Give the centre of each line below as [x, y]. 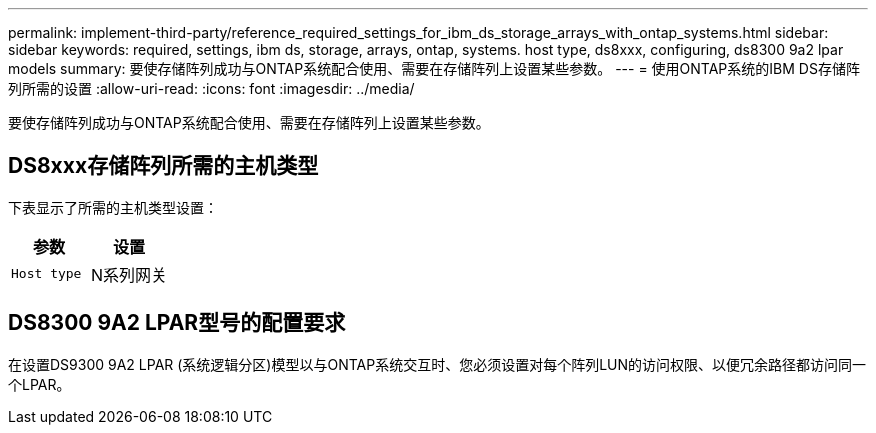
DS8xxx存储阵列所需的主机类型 [163, 166]
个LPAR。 [39, 384]
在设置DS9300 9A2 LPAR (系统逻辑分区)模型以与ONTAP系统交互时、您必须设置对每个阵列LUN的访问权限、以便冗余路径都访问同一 [437, 364]
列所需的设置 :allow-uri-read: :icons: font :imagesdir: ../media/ [211, 88]
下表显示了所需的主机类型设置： [113, 207]
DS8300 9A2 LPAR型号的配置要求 [177, 323]
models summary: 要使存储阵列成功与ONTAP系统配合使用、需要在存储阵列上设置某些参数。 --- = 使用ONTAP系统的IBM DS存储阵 [434, 68]
